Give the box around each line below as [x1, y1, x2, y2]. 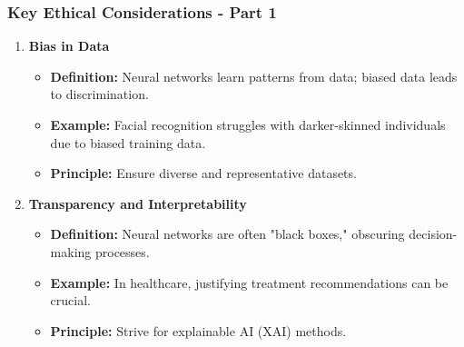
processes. [94, 242, 150, 261]
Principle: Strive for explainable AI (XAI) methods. [50, 321, 347, 340]
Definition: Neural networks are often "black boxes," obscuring [50, 224, 405, 243]
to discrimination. [50, 84, 149, 104]
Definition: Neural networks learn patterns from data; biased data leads [50, 66, 458, 85]
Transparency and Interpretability [28, 193, 247, 213]
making [50, 242, 92, 261]
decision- [409, 224, 458, 243]
